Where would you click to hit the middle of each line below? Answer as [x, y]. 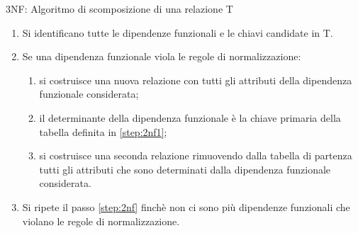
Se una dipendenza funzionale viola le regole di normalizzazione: [162, 56]
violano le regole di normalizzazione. [101, 221]
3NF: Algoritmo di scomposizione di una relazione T [119, 8]
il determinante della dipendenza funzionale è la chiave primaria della [190, 117]
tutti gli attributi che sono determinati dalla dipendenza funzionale [185, 169]
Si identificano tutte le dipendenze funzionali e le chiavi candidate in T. [178, 32]
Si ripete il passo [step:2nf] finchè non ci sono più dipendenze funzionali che [186, 206]
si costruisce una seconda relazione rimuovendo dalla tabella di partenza [196, 155]
